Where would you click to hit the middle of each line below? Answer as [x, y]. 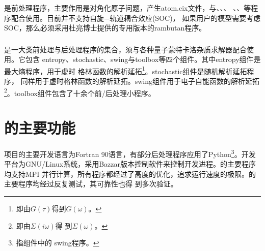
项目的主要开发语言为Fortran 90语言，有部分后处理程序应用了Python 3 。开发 [130, 153]
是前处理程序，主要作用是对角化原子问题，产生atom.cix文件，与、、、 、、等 [128, 7]
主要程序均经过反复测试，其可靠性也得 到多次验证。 [91, 184]
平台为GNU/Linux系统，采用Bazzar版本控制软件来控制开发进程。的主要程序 [130, 164]
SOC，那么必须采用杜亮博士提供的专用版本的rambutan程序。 [105, 28]
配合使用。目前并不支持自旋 [57, 18]
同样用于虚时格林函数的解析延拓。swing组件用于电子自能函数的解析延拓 [140, 81]
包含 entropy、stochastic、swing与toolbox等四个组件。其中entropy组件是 [143, 59]
